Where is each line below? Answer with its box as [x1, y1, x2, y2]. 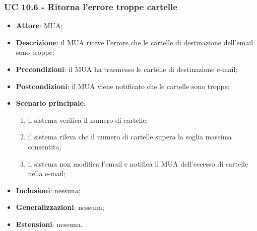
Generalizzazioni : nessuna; [16, 202, 104, 212]
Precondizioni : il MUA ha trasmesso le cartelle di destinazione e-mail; [16, 64, 238, 74]
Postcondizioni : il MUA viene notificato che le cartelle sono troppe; [16, 81, 230, 91]
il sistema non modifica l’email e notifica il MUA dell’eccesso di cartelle [28, 158, 248, 169]
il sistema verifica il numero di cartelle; [28, 114, 148, 125]
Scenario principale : [16, 98, 86, 108]
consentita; [28, 141, 61, 151]
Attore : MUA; [16, 20, 63, 31]
